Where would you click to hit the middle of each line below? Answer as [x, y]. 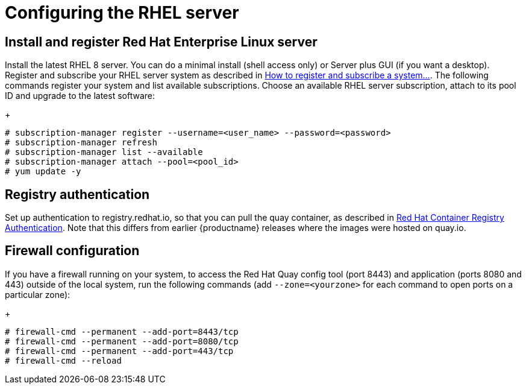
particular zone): [38, 294]
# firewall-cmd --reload [63, 360]
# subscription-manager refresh [81, 143]
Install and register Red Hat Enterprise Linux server [161, 42]
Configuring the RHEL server [122, 13]
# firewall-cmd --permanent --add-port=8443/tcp [122, 331]
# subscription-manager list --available [104, 152]
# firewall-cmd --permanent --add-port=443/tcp [119, 351]
